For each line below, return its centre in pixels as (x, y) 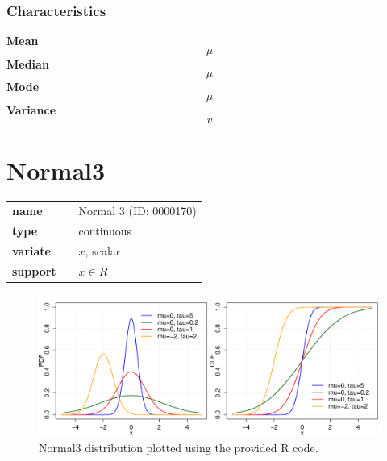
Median (28, 63)
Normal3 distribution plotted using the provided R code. (179, 448)
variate (31, 251)
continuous (105, 231)
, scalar (103, 251)
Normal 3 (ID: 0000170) (137, 211)
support (34, 271)
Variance (31, 110)
